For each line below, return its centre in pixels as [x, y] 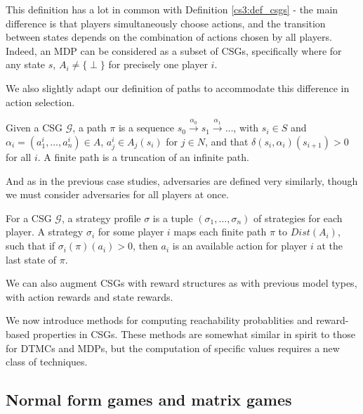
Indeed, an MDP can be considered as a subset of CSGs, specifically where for [174, 50]
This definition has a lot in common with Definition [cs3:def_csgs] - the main [172, 9]
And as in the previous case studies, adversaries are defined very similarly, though [182, 180]
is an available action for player [240, 246]
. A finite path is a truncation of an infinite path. [143, 157]
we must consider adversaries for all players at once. [117, 194]
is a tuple [173, 218]
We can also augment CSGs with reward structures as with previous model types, [181, 283]
